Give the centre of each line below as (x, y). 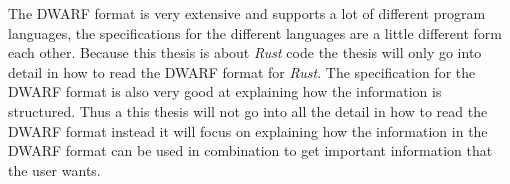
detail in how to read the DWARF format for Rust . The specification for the (242, 71)
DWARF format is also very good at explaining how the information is (225, 91)
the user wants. (54, 169)
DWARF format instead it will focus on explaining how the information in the (248, 130)
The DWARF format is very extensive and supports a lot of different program (247, 13)
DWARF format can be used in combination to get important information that (250, 150)
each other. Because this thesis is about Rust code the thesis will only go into (245, 52)
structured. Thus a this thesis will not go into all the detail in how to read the (248, 110)
